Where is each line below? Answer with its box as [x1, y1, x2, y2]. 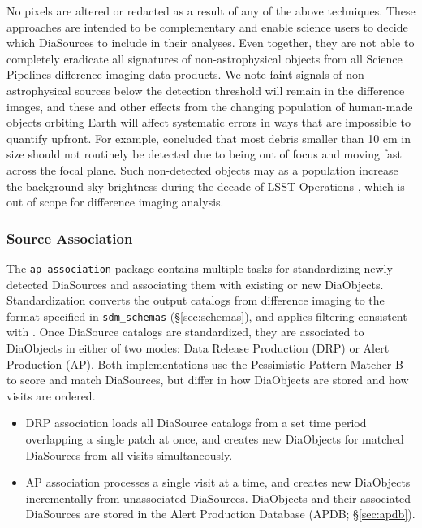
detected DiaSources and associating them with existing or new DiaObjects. [6, 275, 384, 292]
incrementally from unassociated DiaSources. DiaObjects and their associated [25, 489, 411, 506]
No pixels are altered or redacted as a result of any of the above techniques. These [6, 2, 416, 19]
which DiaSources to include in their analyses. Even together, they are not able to [6, 34, 415, 51]
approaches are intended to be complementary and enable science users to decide [6, 18, 408, 35]
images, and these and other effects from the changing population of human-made [6, 97, 413, 115]
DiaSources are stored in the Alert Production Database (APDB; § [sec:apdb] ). [25, 505, 416, 522]
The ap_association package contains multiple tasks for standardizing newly [6, 259, 393, 276]
